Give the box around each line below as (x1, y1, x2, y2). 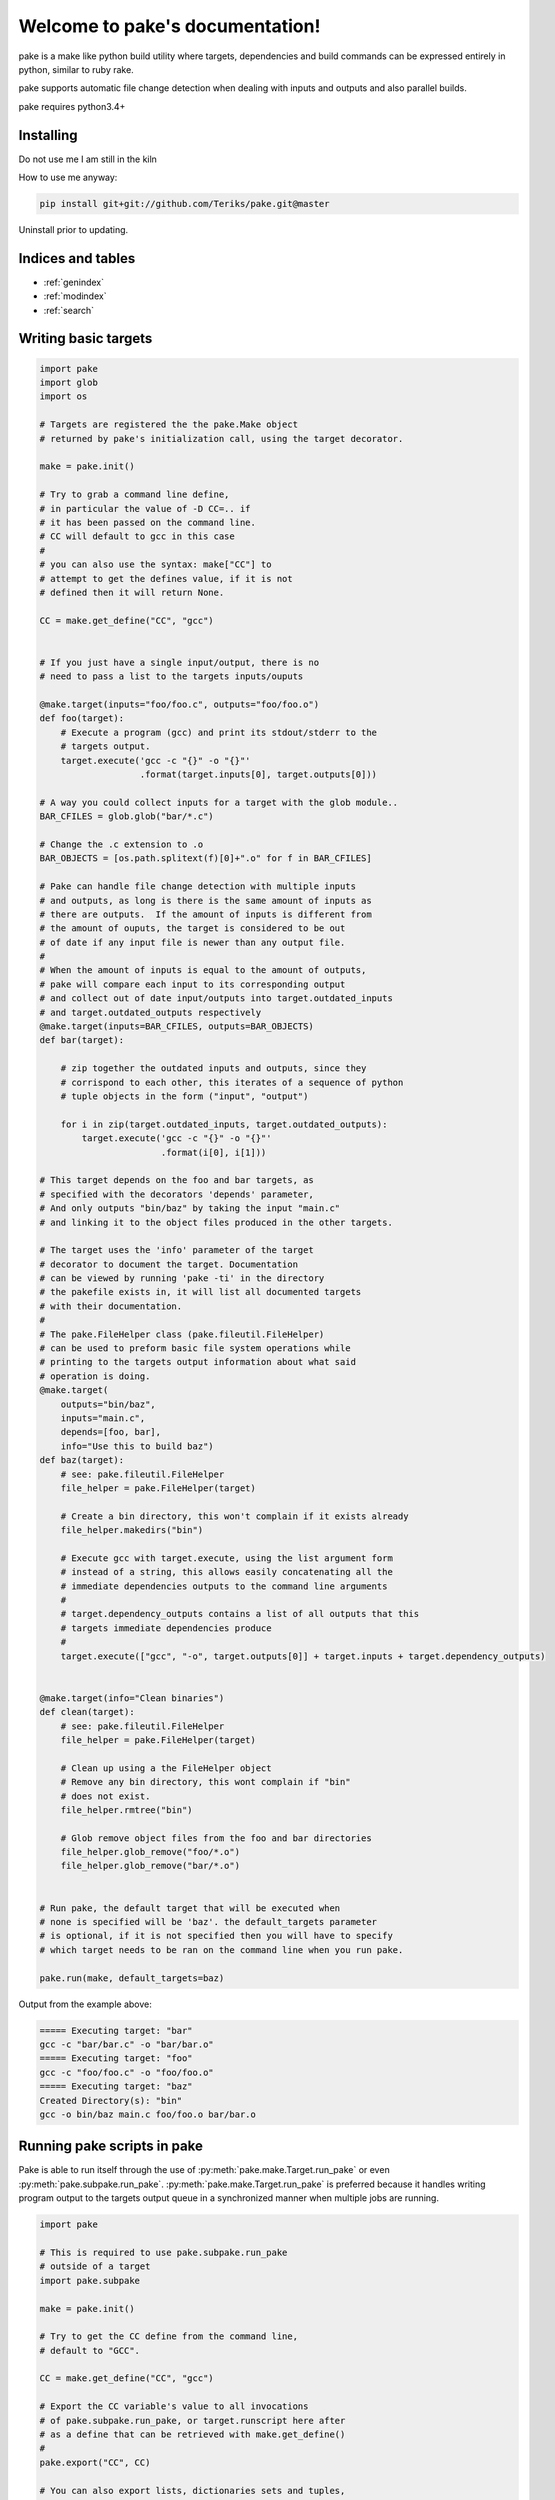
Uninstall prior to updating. (18, 223, 129, 235)
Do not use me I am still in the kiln (18, 153, 157, 165)
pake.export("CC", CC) (39, 2456, 151, 2468)
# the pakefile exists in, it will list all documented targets (39, 1286, 362, 1298)
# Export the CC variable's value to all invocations (39, 2401, 309, 2412)
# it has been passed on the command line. (39, 516, 257, 528)
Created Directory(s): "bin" (39, 2095, 183, 2106)
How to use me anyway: (18, 171, 118, 184)
